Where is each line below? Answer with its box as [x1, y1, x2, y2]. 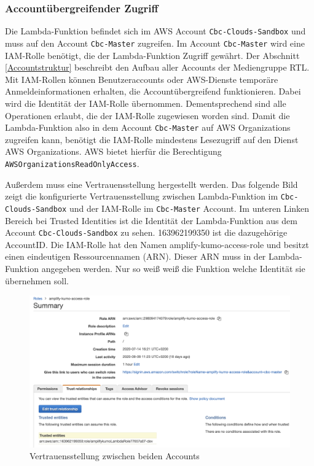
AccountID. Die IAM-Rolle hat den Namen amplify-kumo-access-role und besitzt [5, 238, 309, 250]
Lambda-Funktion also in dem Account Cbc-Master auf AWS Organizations [5, 121, 291, 134]
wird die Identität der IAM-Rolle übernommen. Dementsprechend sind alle [5, 96, 286, 109]
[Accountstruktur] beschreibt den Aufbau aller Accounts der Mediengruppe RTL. [5, 61, 310, 74]
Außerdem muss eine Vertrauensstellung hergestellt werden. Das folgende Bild [5, 177, 298, 190]
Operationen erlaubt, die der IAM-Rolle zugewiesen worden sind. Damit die [5, 109, 290, 122]
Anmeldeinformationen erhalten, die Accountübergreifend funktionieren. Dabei [5, 85, 301, 98]
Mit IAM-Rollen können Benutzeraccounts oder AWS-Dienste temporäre [5, 72, 278, 85]
